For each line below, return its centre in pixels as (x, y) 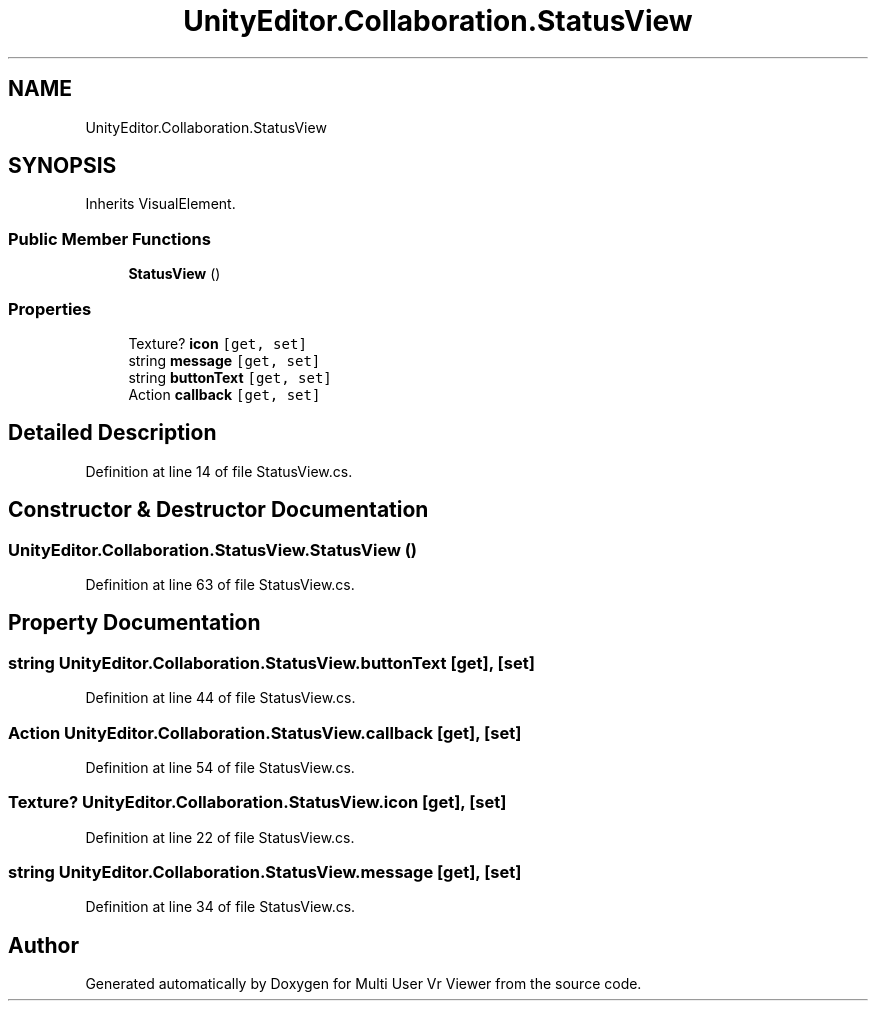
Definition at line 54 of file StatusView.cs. (220, 767)
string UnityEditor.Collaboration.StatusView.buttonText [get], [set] (271, 662)
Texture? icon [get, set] (217, 343)
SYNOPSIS (62, 166)
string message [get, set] (224, 360)
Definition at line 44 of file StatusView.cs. (220, 698)
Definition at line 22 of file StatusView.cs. (220, 837)
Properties (50, 308)
